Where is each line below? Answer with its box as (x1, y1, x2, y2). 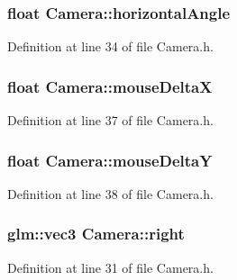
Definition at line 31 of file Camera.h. (7, 257, 214, 276)
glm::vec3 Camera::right (7, 222, 185, 245)
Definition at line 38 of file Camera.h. (7, 184, 214, 203)
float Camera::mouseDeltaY (7, 149, 213, 171)
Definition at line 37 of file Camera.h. (7, 111, 214, 130)
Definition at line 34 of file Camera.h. (7, 37, 214, 56)
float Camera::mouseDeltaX (7, 75, 213, 97)
